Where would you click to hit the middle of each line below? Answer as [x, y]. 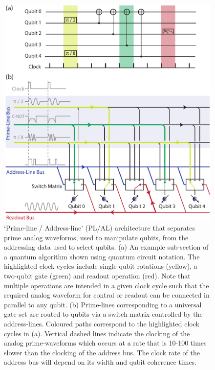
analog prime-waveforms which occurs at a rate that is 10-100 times [105, 343]
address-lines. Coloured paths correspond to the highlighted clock [102, 324]
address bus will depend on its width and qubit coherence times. [100, 362]
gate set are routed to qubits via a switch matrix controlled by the [103, 314]
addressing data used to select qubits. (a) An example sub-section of [106, 247]
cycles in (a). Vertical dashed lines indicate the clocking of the [97, 333]
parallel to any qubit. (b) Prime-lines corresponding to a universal [103, 304]
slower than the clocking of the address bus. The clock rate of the [102, 352]
